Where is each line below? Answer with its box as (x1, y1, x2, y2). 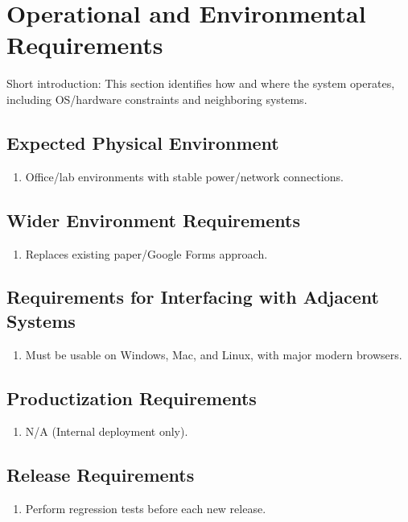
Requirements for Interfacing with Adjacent (6, 284, 379, 309)
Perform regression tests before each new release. (25, 500, 266, 517)
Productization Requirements (6, 385, 257, 410)
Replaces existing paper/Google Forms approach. (25, 245, 268, 262)
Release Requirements (6, 462, 195, 487)
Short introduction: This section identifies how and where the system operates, (6, 75, 395, 92)
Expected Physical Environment (6, 130, 279, 155)
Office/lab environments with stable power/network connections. (25, 168, 344, 184)
